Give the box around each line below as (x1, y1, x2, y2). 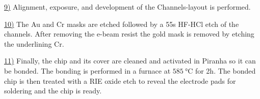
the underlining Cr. (4, 38, 64, 49)
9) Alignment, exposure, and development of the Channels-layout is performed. (4, 2, 251, 12)
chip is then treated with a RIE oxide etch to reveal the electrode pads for (4, 75, 236, 86)
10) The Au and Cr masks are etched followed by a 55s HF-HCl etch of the (4, 18, 239, 29)
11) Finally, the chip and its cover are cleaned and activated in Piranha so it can (4, 55, 256, 66)
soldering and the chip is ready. (4, 85, 102, 96)
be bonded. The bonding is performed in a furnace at (4, 65, 171, 76)
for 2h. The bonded (195, 65, 256, 76)
